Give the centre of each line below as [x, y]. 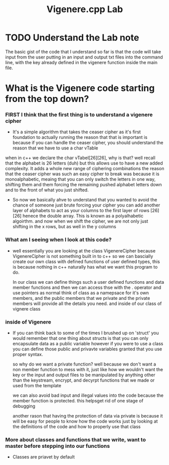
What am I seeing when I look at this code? [59, 240]
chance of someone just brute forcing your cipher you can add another [86, 205]
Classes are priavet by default [43, 457]
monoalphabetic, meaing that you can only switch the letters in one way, [80, 179]
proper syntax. [28, 354]
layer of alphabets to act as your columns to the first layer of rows [81, 211]
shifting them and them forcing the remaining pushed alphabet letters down [84, 185]
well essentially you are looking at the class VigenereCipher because [84, 250]
